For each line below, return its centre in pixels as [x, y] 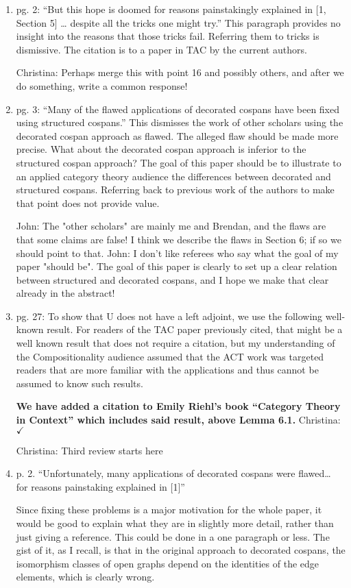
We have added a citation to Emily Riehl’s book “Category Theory [178, 406]
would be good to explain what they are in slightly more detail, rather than [175, 523]
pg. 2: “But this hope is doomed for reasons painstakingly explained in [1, [171, 9]
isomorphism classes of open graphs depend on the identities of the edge [168, 563]
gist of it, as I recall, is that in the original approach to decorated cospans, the [181, 550]
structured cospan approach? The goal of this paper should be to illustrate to [179, 162]
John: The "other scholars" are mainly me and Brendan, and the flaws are [171, 226]
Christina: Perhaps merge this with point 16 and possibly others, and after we [180, 72]
